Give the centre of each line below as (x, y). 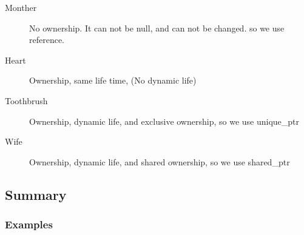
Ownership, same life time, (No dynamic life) (113, 80)
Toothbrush (26, 100)
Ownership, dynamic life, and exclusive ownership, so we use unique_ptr (164, 121)
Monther (21, 7)
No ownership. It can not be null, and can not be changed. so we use (157, 28)
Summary (36, 194)
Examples (29, 224)
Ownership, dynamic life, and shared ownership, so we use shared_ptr (160, 161)
